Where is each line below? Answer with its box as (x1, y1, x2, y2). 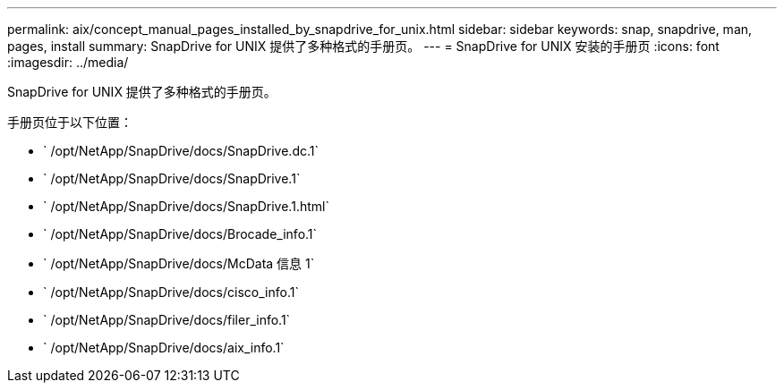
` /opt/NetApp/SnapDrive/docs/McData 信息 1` (43, 256, 315, 271)
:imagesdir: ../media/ (7, 55, 129, 70)
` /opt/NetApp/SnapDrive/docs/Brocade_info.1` (43, 226, 318, 242)
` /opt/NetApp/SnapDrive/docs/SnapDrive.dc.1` (43, 143, 320, 158)
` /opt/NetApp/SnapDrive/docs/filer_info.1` (43, 312, 291, 327)
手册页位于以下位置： (7, 114, 132, 130)
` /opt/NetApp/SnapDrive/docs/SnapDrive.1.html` (43, 199, 329, 214)
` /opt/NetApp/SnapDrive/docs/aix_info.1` (43, 340, 285, 355)
